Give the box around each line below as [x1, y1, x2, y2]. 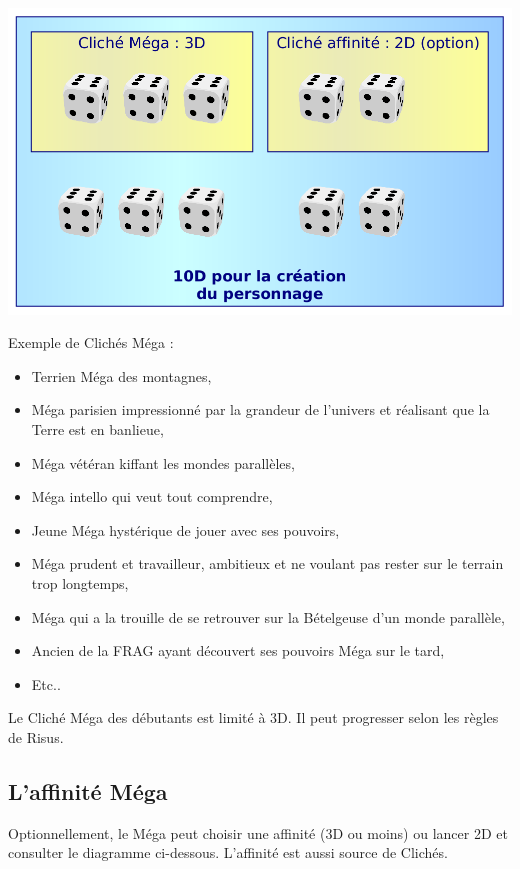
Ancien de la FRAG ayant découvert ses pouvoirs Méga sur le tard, [31, 640, 445, 661]
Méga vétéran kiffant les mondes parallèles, [31, 452, 295, 473]
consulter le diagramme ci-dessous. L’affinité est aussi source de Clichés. [8, 842, 448, 863]
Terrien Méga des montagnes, [31, 365, 212, 386]
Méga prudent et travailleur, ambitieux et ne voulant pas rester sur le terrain [31, 553, 504, 574]
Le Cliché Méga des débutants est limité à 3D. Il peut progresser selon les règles [8, 707, 499, 728]
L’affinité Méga [8, 775, 168, 806]
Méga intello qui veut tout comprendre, [31, 486, 273, 507]
